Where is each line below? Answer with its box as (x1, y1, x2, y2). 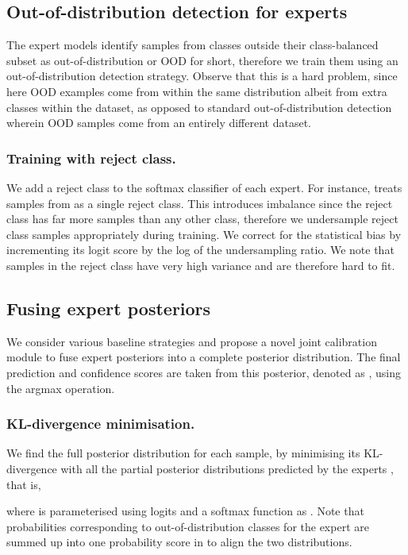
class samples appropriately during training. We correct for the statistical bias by (6, 225, 402, 242)
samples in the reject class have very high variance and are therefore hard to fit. (6, 256, 395, 273)
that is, (6, 476, 41, 492)
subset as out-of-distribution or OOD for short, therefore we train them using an (6, 52, 398, 68)
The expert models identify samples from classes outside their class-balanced (6, 37, 379, 53)
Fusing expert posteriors (6, 295, 211, 320)
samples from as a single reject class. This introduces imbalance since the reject (6, 195, 393, 211)
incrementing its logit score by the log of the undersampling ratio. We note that (6, 241, 395, 258)
